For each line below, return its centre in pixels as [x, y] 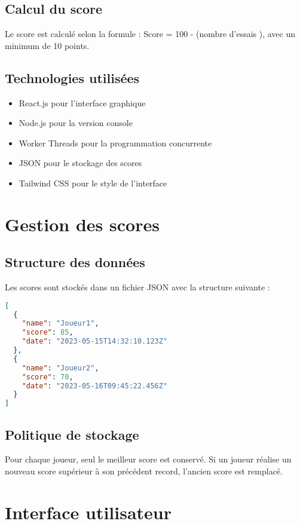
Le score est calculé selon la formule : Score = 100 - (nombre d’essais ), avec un [150, 34]
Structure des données [75, 262]
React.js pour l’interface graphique [82, 102]
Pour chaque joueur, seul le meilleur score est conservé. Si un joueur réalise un [148, 459]
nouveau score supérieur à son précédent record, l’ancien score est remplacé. [144, 471]
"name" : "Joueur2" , [60, 368]
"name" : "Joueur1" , [60, 324]
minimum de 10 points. [47, 45]
